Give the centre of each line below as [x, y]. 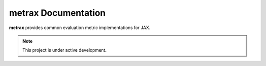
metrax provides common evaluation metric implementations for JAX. [80, 28]
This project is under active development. [65, 50]
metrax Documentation [57, 13]
